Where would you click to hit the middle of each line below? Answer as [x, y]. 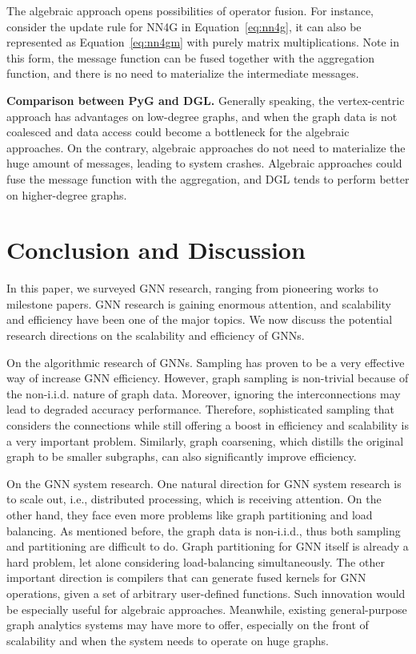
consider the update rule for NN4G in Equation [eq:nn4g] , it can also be [184, 26]
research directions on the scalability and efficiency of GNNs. [156, 335]
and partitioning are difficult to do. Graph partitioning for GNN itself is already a [208, 546]
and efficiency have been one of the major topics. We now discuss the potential [200, 319]
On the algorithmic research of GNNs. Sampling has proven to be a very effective [206, 362]
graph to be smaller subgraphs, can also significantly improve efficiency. [182, 456]
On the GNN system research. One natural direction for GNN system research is [204, 483]
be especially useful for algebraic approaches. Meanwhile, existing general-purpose [207, 609]
